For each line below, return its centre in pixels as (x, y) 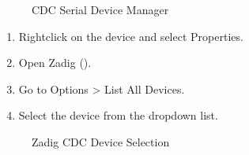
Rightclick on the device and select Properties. (131, 36)
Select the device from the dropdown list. (118, 115)
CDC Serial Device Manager (100, 9)
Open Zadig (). (55, 63)
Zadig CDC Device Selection (101, 141)
